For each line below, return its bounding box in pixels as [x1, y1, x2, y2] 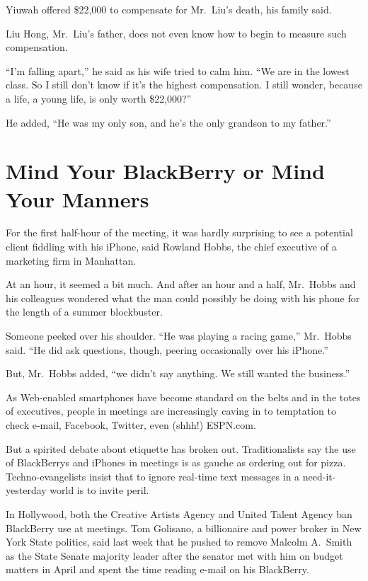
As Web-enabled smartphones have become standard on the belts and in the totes [6, 389, 361, 404]
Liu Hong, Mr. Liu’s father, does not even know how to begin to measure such [6, 25, 347, 40]
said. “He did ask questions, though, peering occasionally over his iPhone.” [6, 342, 328, 357]
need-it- [302, 468, 336, 483]
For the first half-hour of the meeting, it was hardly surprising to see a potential [6, 225, 353, 240]
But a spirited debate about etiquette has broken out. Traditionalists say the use [6, 441, 356, 456]
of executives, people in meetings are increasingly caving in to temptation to [6, 403, 336, 418]
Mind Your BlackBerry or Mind [6, 156, 325, 185]
